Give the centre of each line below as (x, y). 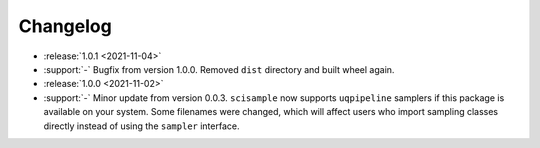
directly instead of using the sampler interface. (141, 126)
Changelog (65, 26)
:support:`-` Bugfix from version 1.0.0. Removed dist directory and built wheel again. (219, 69)
